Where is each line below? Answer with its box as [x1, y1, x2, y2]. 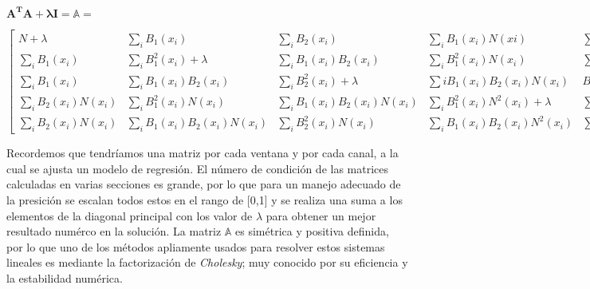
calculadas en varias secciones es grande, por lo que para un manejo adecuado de [6, 176, 401, 192]
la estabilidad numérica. [6, 269, 123, 286]
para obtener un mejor [265, 207, 376, 224]
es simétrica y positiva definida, [235, 223, 389, 240]
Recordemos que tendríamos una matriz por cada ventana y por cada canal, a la [6, 144, 399, 161]
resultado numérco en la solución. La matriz [6, 223, 222, 240]
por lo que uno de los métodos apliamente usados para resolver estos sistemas [6, 238, 385, 255]
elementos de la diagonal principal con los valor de [6, 207, 253, 224]
